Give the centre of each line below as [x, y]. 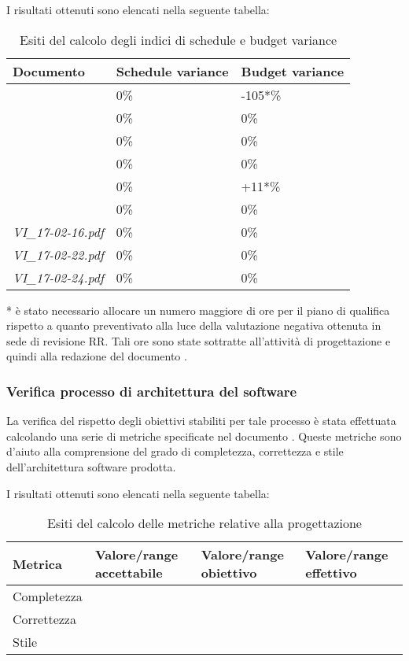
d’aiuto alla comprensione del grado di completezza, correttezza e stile [175, 451]
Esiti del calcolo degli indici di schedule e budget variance [179, 39]
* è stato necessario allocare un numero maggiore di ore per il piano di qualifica [198, 310]
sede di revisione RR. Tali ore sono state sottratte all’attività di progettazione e [199, 340]
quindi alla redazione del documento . [97, 356]
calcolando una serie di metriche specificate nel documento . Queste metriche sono [204, 436]
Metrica [37, 563]
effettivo [331, 573]
